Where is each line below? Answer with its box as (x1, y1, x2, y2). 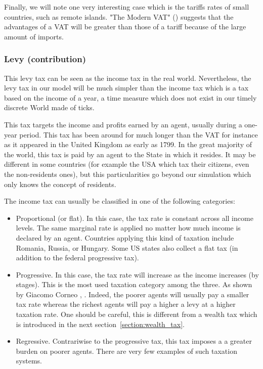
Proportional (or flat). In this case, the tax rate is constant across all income (16, 212, 253, 223)
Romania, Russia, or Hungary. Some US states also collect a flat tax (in (16, 242, 238, 253)
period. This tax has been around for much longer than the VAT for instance (19, 129, 258, 140)
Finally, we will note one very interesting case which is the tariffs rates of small (4, 2, 249, 12)
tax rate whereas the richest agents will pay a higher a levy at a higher (16, 299, 236, 309)
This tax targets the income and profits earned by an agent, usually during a (4, 119, 242, 129)
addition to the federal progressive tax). (16, 252, 139, 263)
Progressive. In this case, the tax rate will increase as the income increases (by (16, 269, 259, 280)
